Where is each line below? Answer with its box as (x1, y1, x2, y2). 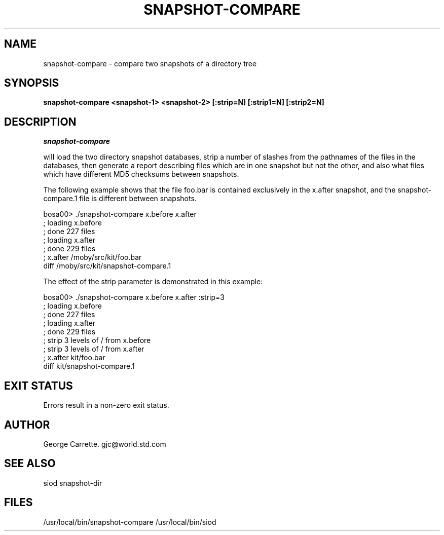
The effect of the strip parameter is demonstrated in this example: (43, 277, 263, 286)
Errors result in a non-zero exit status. (43, 401, 169, 410)
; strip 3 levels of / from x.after (43, 345, 144, 354)
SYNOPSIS (4, 77, 59, 90)
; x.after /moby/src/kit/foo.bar (43, 253, 142, 262)
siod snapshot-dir (43, 478, 102, 487)
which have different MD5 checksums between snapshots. (43, 170, 239, 179)
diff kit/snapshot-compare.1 (43, 362, 135, 371)
